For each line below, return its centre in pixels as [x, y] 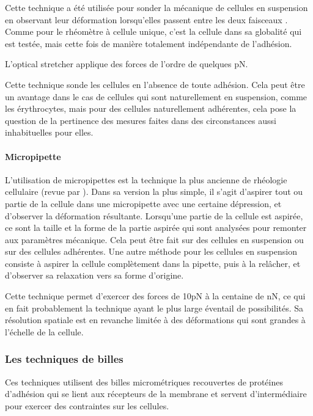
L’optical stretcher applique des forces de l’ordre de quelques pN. [127, 64]
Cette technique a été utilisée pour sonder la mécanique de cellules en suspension [156, 7]
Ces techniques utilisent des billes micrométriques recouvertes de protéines [144, 381]
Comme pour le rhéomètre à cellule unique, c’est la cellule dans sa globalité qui [153, 31]
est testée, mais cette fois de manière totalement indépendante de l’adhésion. [149, 43]
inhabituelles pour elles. [49, 132]
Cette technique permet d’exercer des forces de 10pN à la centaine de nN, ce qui [155, 296]
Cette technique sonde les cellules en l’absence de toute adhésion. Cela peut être [155, 84]
